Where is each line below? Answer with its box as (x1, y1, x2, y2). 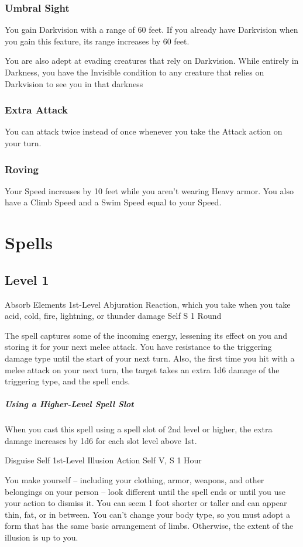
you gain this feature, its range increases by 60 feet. (5, 35, 190, 47)
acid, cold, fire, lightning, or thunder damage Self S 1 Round (5, 309, 222, 322)
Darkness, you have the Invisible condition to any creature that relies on (5, 66, 264, 78)
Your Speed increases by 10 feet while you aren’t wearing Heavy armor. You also (5, 184, 294, 197)
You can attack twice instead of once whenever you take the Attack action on (5, 125, 283, 137)
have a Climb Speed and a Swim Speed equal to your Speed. (5, 196, 222, 208)
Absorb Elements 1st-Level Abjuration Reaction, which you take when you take (5, 298, 291, 310)
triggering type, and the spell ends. (5, 375, 130, 387)
